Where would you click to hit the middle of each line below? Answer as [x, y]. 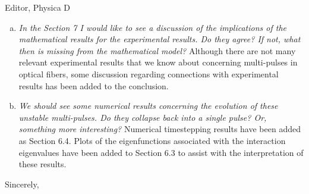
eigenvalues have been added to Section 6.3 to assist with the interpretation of [161, 152]
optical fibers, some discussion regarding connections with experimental [149, 73]
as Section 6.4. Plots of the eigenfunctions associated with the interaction [152, 140]
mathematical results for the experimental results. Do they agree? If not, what [160, 39]
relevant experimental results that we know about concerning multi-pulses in [158, 62]
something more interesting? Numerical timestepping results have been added [160, 129]
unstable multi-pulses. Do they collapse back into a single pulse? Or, [143, 117]
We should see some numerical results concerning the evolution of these [148, 106]
